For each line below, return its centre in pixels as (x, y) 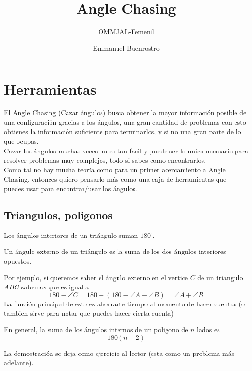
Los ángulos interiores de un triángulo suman (71, 235)
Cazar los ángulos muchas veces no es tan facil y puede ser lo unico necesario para (126, 150)
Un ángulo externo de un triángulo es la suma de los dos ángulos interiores (115, 251)
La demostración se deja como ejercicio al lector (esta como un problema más (119, 353)
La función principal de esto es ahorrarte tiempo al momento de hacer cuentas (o (125, 303)
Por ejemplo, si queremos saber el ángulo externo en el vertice (96, 277)
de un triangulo (220, 277)
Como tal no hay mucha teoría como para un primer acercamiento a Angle (115, 169)
